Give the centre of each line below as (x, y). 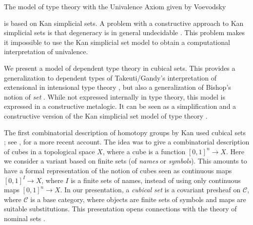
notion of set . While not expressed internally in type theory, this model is (115, 96)
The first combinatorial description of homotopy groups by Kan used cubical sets (125, 132)
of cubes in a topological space (49, 151)
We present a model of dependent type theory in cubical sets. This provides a (120, 68)
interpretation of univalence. (46, 51)
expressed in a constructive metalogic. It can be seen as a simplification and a (120, 106)
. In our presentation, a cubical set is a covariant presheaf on (150, 190)
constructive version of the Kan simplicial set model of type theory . (106, 115)
